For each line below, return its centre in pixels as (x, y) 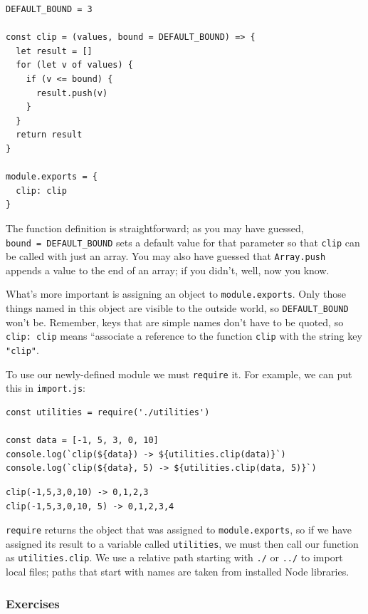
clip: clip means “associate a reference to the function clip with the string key (184, 336)
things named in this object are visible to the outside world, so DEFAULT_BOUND (177, 308)
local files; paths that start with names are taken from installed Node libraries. (178, 572)
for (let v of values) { (74, 65)
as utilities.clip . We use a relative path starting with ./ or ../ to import (174, 557)
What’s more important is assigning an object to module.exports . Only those (176, 294)
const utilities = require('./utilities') (108, 412)
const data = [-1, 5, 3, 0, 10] (82, 441)
